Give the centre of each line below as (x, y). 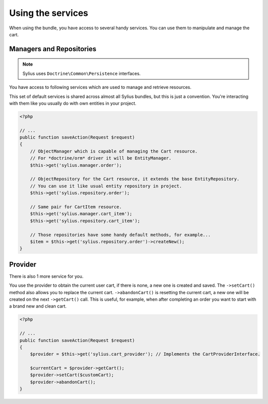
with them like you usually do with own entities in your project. (73, 103)
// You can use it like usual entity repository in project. (106, 186)
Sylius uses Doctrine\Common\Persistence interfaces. (82, 73)
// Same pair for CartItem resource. (76, 207)
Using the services (49, 13)
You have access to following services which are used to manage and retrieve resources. (100, 87)
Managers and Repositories (53, 49)
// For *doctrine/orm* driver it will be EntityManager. (101, 158)
